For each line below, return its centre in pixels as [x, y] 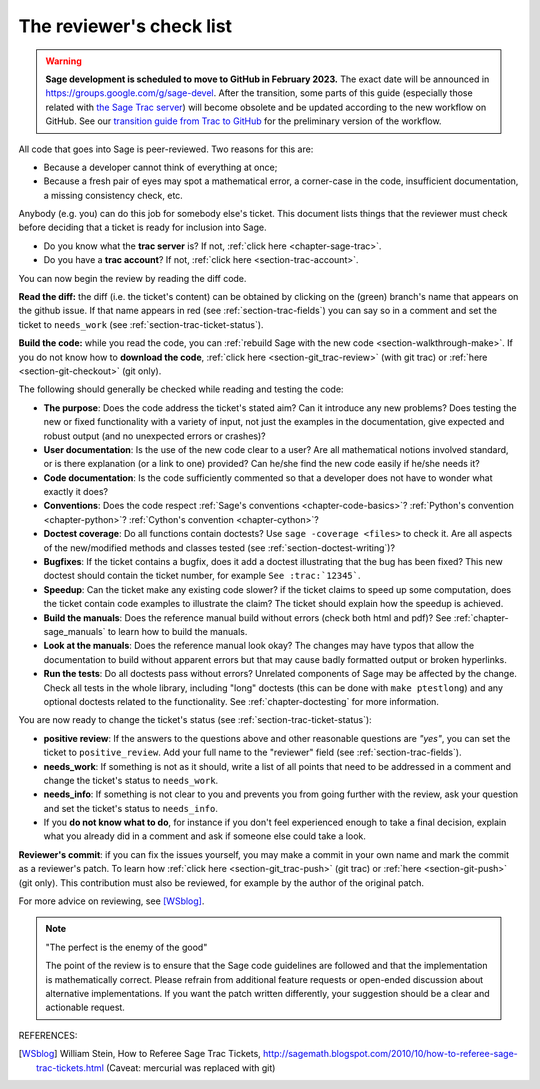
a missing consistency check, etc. [113, 195]
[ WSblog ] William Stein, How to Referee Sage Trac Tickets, [140, 1054]
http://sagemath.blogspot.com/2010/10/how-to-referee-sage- [391, 1054]
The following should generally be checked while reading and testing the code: [181, 389]
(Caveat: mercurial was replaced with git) [190, 1067]
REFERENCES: [48, 1035]
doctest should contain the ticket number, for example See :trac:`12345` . [202, 576]
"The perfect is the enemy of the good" [126, 947]
